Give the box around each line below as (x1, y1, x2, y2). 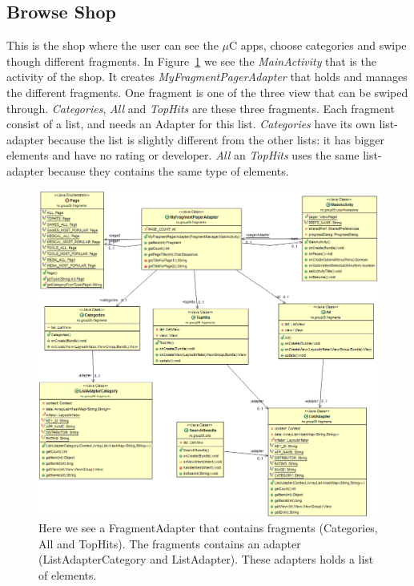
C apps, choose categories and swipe (228, 37, 407, 54)
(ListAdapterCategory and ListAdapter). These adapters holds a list (38, 551, 374, 568)
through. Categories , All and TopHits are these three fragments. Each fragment (6, 99, 395, 116)
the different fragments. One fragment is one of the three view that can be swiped (6, 83, 408, 100)
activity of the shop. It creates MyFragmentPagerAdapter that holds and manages (6, 68, 408, 85)
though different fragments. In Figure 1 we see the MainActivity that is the (6, 52, 376, 69)
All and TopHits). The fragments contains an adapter (38, 535, 301, 552)
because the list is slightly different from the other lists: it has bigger (47, 131, 385, 148)
